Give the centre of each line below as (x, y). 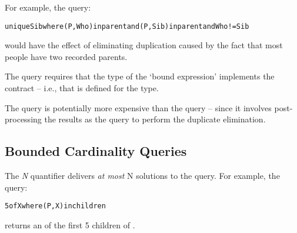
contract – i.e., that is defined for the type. (82, 88)
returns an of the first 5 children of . (70, 224)
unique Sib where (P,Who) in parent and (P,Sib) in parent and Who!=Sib (127, 26)
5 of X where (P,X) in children (55, 206)
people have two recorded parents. (66, 56)
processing (23, 119)
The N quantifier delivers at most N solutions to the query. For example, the (142, 176)
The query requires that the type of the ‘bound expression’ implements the (140, 76)
